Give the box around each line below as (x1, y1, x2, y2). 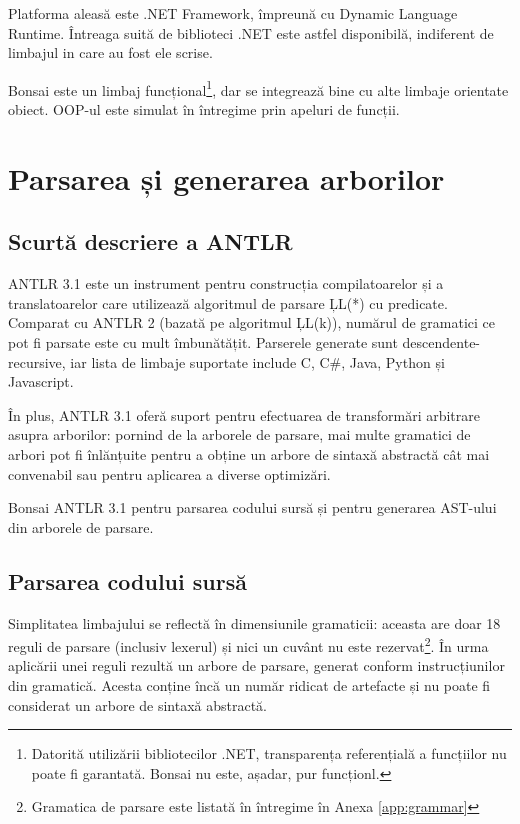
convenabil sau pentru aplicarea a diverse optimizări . (8, 463, 331, 484)
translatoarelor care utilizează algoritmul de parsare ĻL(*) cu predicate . (8, 292, 448, 313)
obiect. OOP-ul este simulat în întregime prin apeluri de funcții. (8, 99, 400, 120)
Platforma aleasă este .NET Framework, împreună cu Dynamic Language (8, 3, 458, 23)
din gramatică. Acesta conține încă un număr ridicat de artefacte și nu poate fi (8, 674, 491, 695)
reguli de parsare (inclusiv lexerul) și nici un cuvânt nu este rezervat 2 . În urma (8, 633, 489, 656)
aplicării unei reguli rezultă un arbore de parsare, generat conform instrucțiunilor (8, 655, 505, 676)
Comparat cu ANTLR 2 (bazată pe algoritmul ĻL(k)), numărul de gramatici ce (8, 312, 496, 333)
